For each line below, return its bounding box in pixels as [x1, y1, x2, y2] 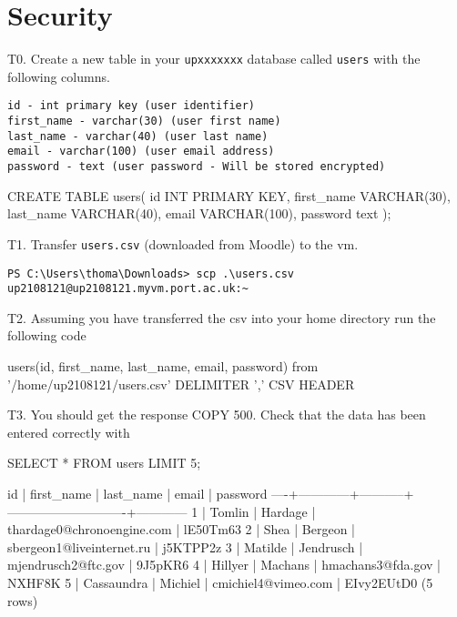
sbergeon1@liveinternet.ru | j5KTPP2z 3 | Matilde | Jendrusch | [7, 537, 363, 556]
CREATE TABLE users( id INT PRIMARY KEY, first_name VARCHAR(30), [7, 186, 451, 205]
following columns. [7, 66, 110, 86]
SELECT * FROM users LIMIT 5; [7, 453, 201, 472]
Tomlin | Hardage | [209, 501, 316, 521]
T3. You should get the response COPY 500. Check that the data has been [7, 405, 426, 424]
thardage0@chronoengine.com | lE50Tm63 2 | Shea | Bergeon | [7, 520, 356, 539]
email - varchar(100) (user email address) [7, 145, 275, 158]
